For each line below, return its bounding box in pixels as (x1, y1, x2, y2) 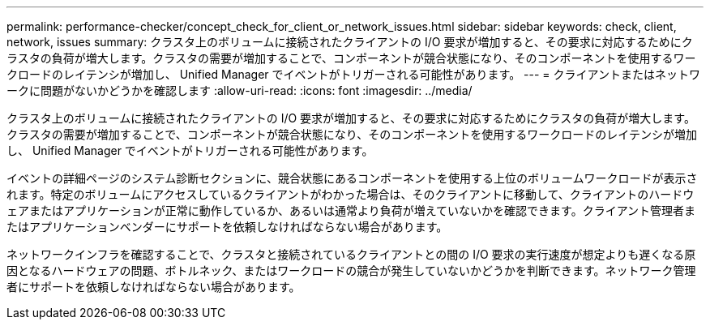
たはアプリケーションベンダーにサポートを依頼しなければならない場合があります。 (6, 220, 448, 234)
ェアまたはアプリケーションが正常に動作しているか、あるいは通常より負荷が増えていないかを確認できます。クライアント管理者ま (6, 204, 696, 217)
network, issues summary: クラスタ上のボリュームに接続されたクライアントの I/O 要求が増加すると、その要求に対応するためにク (6, 35, 693, 49)
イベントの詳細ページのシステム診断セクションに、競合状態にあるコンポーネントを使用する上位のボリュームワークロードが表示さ (6, 171, 698, 185)
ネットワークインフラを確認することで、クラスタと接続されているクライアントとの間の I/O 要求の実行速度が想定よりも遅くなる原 (6, 247, 696, 261)
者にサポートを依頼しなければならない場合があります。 (6, 280, 301, 294)
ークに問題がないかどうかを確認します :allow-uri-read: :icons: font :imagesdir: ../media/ (6, 84, 473, 97)
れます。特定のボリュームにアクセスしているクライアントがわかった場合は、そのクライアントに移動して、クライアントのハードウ (6, 187, 695, 201)
